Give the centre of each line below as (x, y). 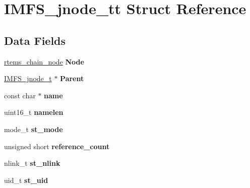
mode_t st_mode (34, 129)
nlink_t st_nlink (32, 163)
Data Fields (35, 40)
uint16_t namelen (34, 112)
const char (20, 95)
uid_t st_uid (26, 180)
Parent (72, 78)
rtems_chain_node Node (44, 61)
